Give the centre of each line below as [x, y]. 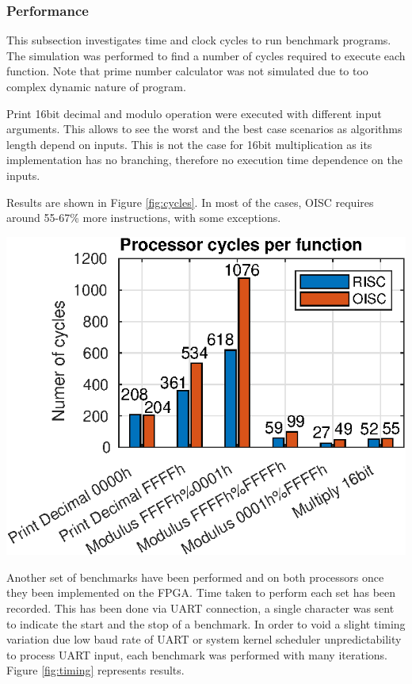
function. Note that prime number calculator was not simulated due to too [187, 71]
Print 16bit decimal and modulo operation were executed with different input [194, 113]
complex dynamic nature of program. [96, 86]
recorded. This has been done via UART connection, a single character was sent [200, 608]
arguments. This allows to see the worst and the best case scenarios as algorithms [204, 129]
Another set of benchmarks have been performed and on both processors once [195, 577]
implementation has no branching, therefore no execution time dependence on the [204, 160]
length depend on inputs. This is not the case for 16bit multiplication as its [189, 144]
